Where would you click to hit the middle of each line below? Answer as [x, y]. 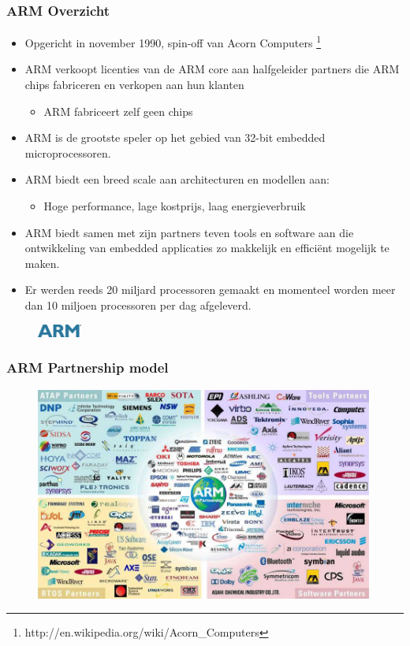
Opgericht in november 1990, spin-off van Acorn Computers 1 [173, 41]
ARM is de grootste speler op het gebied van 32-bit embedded [175, 137]
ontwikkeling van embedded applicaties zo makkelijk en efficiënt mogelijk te [207, 248]
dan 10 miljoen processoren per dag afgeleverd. [138, 305]
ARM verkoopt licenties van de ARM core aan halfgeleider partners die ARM [212, 69]
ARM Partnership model [88, 368]
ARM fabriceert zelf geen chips [118, 111]
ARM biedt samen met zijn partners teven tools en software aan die [189, 232]
